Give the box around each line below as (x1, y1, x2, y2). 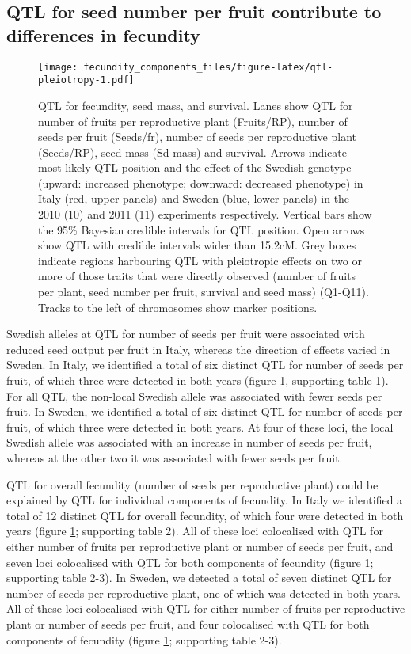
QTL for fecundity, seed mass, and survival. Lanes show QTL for (38, 97, 353, 113)
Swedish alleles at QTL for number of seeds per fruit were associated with (6, 325, 365, 342)
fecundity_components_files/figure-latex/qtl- (83, 61, 333, 73)
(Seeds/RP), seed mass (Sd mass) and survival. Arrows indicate (38, 143, 347, 160)
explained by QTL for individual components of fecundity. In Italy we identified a (6, 492, 403, 508)
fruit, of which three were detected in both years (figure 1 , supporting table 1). (6, 372, 389, 388)
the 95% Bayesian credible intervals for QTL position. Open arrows (38, 221, 365, 238)
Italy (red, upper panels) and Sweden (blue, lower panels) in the (38, 190, 350, 207)
